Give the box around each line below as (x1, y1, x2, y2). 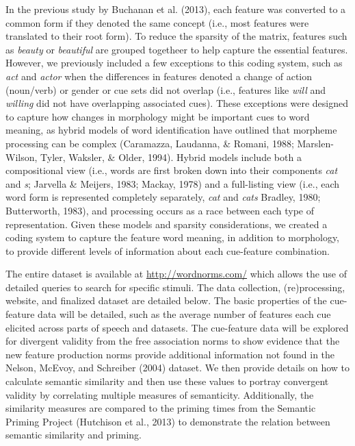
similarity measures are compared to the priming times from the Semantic (5, 401, 316, 415)
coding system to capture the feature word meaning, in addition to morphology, (5, 230, 340, 245)
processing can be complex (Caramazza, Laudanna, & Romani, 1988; (5, 136, 294, 150)
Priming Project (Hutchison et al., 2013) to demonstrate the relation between (5, 414, 330, 428)
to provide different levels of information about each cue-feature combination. (5, 243, 330, 258)
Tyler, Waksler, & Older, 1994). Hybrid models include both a (40, 149, 302, 164)
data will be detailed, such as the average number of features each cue (38, 307, 331, 321)
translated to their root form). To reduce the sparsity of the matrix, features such (5, 29, 347, 43)
